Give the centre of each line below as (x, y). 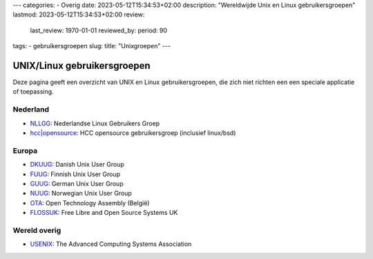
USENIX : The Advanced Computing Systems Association (111, 244)
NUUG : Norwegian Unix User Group (81, 194)
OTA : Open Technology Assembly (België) (90, 203)
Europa (25, 150)
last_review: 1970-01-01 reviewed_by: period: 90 (99, 30)
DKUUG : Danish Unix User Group (77, 165)
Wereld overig (37, 230)
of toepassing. (34, 92)
